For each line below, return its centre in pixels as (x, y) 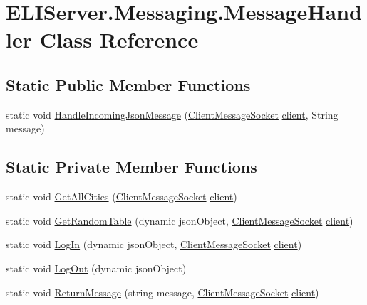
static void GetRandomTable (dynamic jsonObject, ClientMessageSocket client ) (180, 220)
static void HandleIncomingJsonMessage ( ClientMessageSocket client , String (172, 114)
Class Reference (119, 39)
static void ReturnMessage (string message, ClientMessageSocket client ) (162, 292)
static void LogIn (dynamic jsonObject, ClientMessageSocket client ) (154, 244)
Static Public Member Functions (128, 84)
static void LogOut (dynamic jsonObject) (96, 268)
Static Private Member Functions (131, 167)
